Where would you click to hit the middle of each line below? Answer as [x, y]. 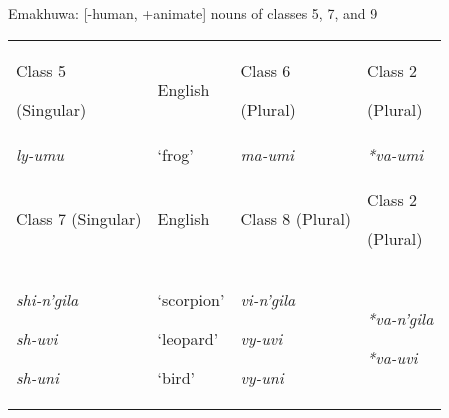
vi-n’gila [268, 299]
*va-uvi [392, 358]
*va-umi [395, 154]
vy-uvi [261, 338]
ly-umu [40, 154]
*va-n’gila [400, 319]
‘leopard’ [188, 338]
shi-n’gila [47, 299]
